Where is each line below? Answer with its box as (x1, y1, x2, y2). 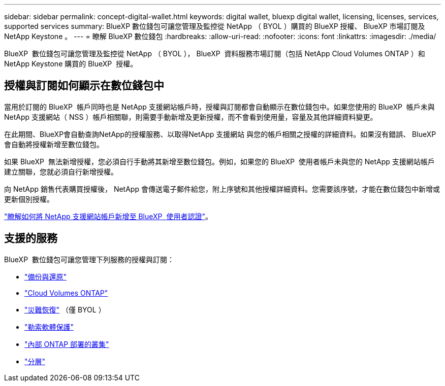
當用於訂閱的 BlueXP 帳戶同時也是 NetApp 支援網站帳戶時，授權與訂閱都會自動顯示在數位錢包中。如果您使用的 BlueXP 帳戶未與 (4, 102, 435, 111)
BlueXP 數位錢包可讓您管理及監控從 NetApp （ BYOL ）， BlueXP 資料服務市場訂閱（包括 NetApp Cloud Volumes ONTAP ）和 (4, 49, 425, 58)
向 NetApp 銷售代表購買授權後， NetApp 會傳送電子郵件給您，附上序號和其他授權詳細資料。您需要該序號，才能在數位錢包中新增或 (4, 184, 440, 193)
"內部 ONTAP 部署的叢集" (24, 339, 109, 348)
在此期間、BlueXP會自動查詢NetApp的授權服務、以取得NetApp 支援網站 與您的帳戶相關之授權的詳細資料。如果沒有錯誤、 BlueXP (4, 129, 436, 138)
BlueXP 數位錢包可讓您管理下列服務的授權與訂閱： (4, 255, 174, 264)
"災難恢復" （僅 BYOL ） (24, 305, 106, 314)
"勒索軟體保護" (24, 322, 74, 331)
